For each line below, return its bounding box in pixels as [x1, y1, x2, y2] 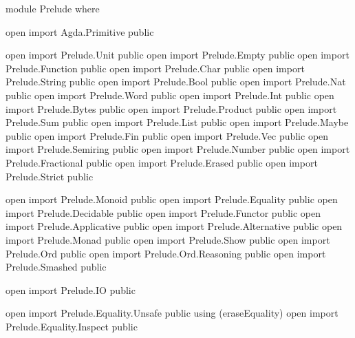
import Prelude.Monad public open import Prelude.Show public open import [6, 232, 330, 246]
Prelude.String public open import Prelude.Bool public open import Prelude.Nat [6, 74, 346, 89]
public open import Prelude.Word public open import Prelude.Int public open [6, 87, 334, 102]
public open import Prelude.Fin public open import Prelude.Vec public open [6, 128, 329, 142]
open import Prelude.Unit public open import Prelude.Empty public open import [6, 47, 349, 62]
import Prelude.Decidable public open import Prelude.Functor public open [6, 205, 321, 220]
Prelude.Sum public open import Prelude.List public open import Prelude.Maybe [6, 115, 349, 129]
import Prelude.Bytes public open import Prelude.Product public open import [6, 101, 337, 116]
